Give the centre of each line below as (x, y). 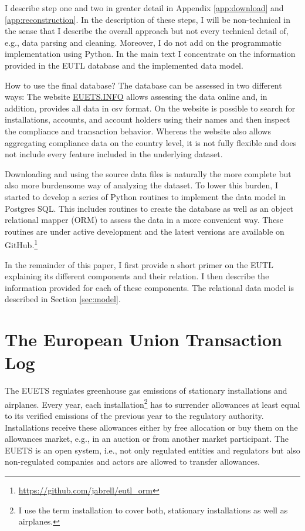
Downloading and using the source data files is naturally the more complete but (148, 173)
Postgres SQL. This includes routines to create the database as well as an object (149, 208)
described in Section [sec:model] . (63, 299)
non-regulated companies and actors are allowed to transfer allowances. (132, 461)
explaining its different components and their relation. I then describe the (137, 276)
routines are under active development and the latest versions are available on (145, 231)
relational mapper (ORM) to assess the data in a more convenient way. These (144, 220)
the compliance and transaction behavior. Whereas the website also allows (138, 131)
